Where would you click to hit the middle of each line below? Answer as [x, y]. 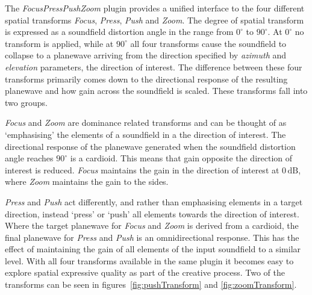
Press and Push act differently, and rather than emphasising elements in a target [154, 201]
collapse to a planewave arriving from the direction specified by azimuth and [146, 55]
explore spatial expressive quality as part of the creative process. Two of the [145, 272]
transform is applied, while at [59, 43]
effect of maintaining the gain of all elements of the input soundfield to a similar [153, 249]
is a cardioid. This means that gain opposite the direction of [181, 158]
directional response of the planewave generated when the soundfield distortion [150, 146]
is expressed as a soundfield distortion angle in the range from [119, 32]
